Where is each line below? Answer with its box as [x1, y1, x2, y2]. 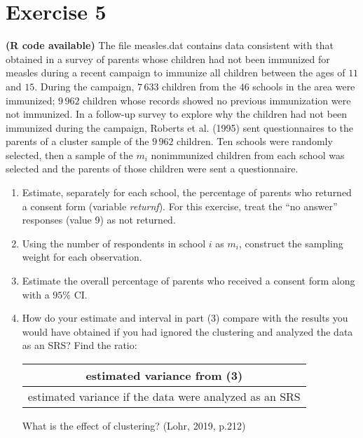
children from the [162, 78, 236, 93]
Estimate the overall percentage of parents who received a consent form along [22, 273, 355, 288]
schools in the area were [252, 78, 355, 93]
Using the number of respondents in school [22, 235, 206, 250]
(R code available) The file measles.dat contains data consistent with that [6, 38, 334, 53]
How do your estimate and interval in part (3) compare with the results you [22, 310, 348, 325]
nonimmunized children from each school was [151, 147, 345, 162]
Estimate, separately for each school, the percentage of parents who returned [22, 185, 352, 200]
